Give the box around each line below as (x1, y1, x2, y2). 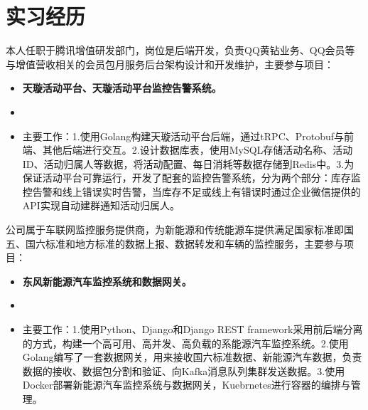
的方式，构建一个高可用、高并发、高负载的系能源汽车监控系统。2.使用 (22, 335, 349, 350)
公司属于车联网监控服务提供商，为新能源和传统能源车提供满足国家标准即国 (6, 222, 354, 237)
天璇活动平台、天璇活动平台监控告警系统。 (22, 80, 222, 95)
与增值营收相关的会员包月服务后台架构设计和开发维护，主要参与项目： (6, 56, 334, 71)
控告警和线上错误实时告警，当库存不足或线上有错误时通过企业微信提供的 (22, 184, 361, 199)
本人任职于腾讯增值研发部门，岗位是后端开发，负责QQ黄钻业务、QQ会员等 (6, 43, 355, 58)
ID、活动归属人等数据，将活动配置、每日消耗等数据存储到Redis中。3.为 (22, 156, 355, 171)
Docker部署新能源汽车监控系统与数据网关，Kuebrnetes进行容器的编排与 (22, 377, 351, 392)
